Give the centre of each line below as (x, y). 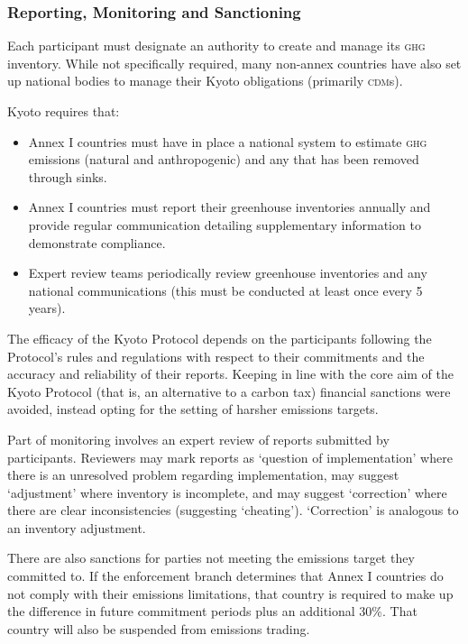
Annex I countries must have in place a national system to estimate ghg (228, 141)
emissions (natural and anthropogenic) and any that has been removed (224, 159)
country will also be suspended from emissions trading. (159, 628)
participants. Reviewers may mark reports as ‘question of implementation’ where (230, 457)
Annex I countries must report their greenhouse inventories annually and (229, 207)
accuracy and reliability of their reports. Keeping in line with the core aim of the (230, 374)
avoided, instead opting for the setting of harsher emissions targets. (193, 409)
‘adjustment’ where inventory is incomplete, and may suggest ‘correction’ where (227, 492)
